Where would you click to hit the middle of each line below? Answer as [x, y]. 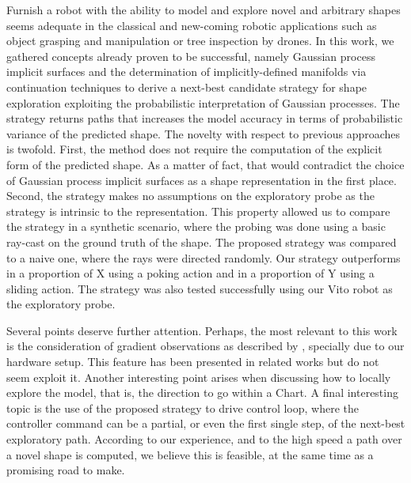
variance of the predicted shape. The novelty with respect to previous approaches [204, 133]
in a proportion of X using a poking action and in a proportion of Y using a [190, 273]
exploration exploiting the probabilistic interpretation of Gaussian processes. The [203, 102]
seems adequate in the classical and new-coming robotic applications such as [192, 25]
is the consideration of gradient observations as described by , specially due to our [205, 346]
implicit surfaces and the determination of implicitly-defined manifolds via [186, 72]
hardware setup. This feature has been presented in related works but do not [193, 362]
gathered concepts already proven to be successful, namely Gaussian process [191, 56]
